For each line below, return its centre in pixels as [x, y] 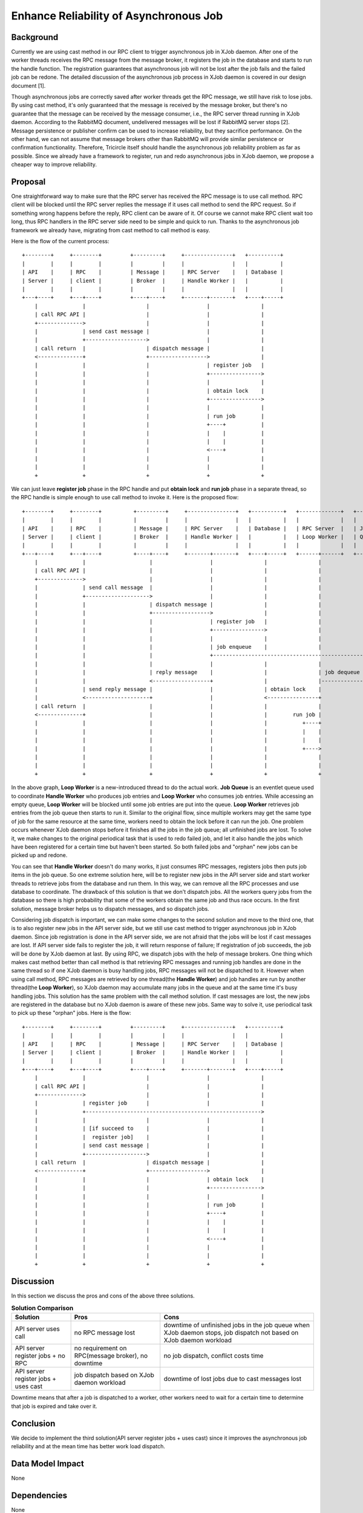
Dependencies [39, 1495]
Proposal [28, 182]
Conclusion [33, 1423]
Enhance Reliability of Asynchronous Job [117, 16]
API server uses [38, 1329]
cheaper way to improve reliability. [54, 165]
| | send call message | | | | [178, 588]
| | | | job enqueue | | [178, 647]
